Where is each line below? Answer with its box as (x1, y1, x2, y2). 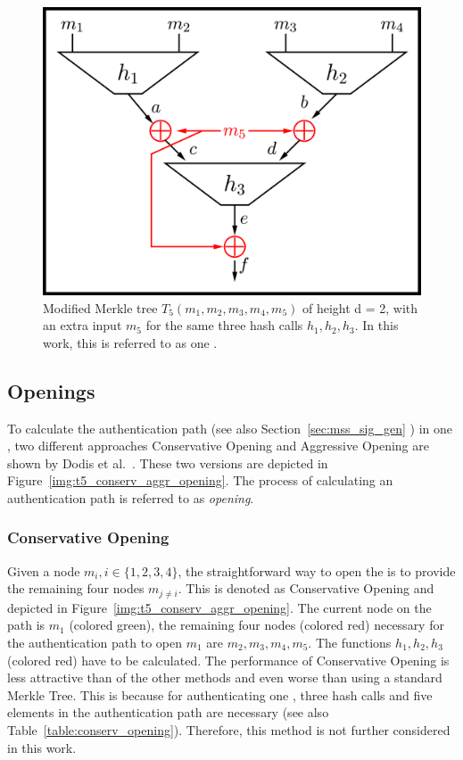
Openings (7, 376, 95, 404)
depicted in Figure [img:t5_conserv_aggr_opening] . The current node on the (7, 598, 432, 616)
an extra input (43, 316, 122, 335)
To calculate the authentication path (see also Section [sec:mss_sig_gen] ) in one (7, 418, 452, 437)
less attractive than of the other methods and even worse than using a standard (7, 668, 442, 687)
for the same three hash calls (145, 316, 303, 335)
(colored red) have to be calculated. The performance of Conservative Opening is (7, 650, 450, 669)
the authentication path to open (7, 632, 183, 651)
